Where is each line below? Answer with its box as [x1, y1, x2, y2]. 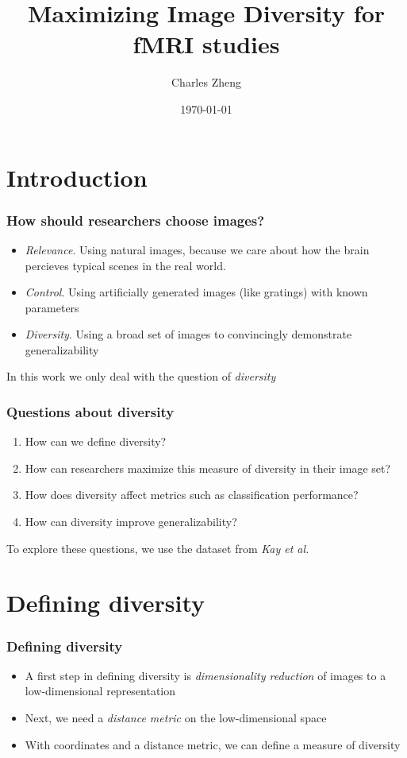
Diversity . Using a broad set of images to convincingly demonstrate [25, 326, 352, 342]
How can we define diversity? [25, 433, 167, 450]
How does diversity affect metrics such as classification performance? [25, 486, 359, 503]
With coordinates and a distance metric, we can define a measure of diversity [25, 736, 401, 752]
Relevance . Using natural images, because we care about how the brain [25, 241, 370, 257]
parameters [25, 299, 79, 315]
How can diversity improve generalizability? [25, 513, 237, 530]
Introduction [6, 160, 148, 193]
